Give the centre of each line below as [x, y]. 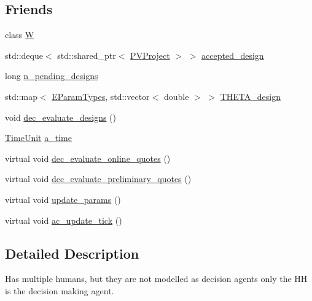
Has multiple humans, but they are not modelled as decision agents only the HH [156, 279]
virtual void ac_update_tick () [64, 220]
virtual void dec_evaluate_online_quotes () [88, 158]
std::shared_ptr [87, 55]
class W [20, 35]
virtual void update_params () [63, 199]
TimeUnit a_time [38, 138]
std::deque [24, 55]
